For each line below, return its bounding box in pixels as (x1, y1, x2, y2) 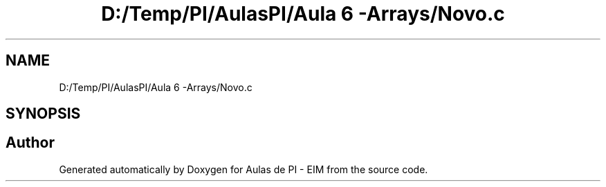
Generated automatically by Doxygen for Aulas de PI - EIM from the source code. (59, 163, 428, 175)
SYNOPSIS (6, 105, 81, 123)
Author (6, 134, 55, 152)
